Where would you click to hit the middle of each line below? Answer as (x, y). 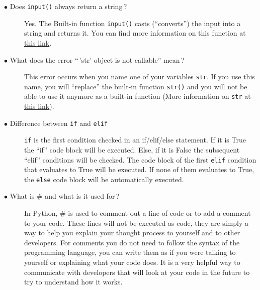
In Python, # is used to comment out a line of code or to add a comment (138, 213)
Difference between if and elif (59, 123)
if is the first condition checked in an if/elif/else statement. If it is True (135, 140)
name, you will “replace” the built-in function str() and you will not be (136, 86)
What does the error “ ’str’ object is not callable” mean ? (97, 59)
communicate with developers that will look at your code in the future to (137, 272)
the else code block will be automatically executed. (104, 179)
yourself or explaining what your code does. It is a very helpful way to (132, 262)
